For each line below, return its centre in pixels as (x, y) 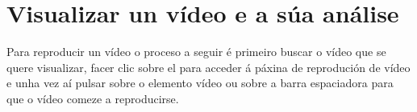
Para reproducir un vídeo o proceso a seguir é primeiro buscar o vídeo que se (196, 52)
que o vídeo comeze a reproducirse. (93, 98)
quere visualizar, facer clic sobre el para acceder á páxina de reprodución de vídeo (208, 67)
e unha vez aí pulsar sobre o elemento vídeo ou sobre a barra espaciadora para (200, 83)
